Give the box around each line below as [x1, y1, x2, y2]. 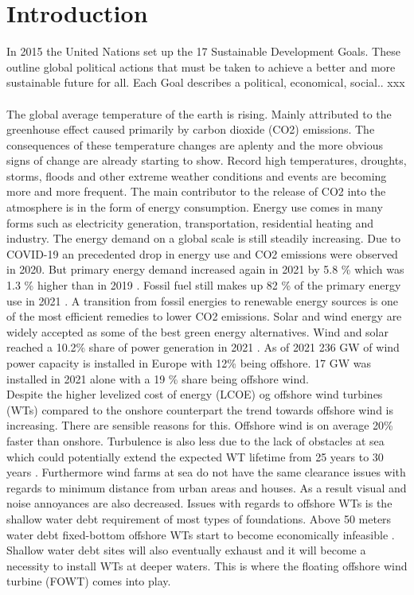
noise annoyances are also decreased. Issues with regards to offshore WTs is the [6, 495, 393, 511]
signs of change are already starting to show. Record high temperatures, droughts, [6, 152, 407, 169]
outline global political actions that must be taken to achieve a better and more [6, 58, 396, 75]
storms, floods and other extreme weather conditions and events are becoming [6, 167, 387, 184]
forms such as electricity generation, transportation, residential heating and [6, 214, 374, 231]
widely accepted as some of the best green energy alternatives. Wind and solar [6, 323, 389, 340]
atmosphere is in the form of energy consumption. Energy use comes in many [6, 199, 383, 216]
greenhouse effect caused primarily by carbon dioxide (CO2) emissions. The [6, 121, 375, 138]
